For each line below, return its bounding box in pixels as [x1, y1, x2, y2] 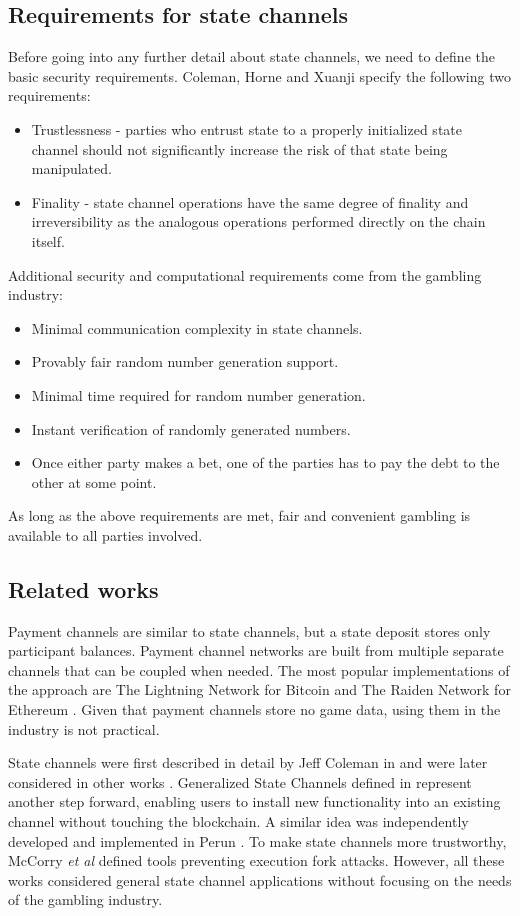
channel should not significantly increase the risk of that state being [31, 138, 448, 159]
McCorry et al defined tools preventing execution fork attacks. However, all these [8, 850, 505, 871]
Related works [8, 573, 159, 604]
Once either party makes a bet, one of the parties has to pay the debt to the [31, 452, 500, 473]
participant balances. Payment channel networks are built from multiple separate [8, 640, 504, 661]
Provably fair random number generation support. [31, 351, 339, 372]
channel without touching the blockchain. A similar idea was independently [8, 811, 469, 832]
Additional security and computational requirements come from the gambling [8, 264, 482, 285]
